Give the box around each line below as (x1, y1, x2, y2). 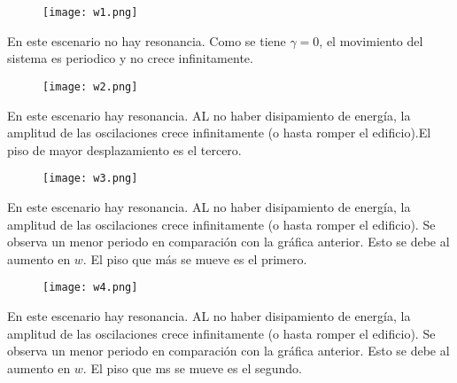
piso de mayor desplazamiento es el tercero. (7, 140, 242, 159)
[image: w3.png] (43, 172, 138, 185)
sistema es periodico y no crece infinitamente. (7, 49, 253, 67)
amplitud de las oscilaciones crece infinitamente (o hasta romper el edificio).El (7, 123, 431, 142)
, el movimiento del (319, 31, 423, 50)
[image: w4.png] (43, 281, 138, 294)
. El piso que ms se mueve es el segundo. (82, 358, 302, 377)
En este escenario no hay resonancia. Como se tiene (7, 31, 286, 50)
